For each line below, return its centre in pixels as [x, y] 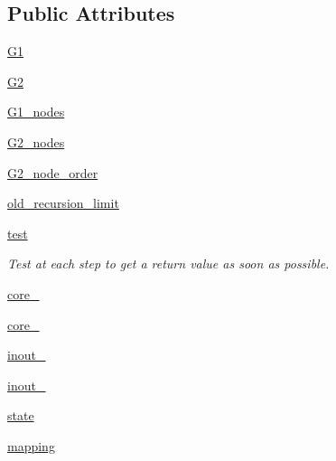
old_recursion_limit [63, 203]
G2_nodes [36, 141]
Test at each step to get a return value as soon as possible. [168, 263]
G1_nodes [36, 112]
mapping [31, 445]
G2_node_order [53, 172]
